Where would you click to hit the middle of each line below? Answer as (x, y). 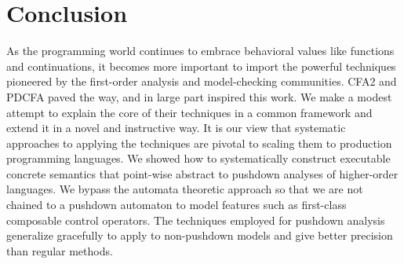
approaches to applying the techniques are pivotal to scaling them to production (199, 143)
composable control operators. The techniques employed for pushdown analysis (196, 220)
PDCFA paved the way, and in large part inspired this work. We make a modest (199, 96)
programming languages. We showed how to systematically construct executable (198, 158)
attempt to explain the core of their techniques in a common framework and (189, 112)
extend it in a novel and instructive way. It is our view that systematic (176, 128)
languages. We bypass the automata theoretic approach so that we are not (185, 189)
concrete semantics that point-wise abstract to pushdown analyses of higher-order (202, 173)
